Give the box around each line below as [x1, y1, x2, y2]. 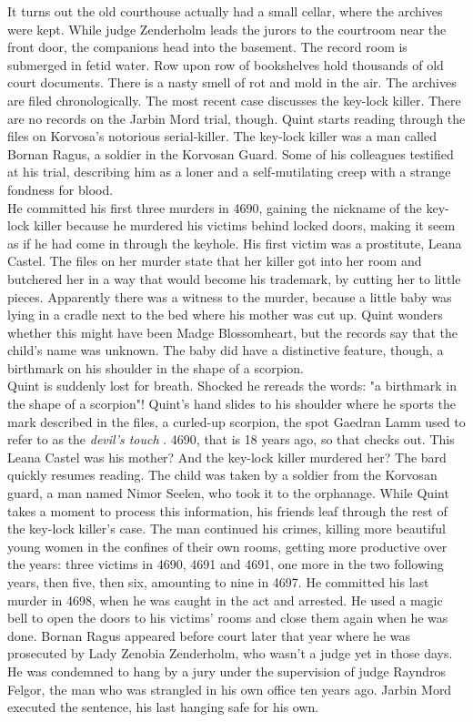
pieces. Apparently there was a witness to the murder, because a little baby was [7, 287, 452, 306]
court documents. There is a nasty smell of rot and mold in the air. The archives [7, 73, 457, 92]
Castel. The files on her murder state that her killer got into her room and [7, 251, 422, 270]
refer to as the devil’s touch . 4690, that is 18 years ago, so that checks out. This [7, 430, 455, 449]
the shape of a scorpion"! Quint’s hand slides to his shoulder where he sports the [7, 394, 456, 413]
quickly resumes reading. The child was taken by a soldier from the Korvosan [7, 465, 438, 484]
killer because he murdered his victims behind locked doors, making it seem [34, 216, 456, 235]
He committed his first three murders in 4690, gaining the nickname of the [7, 198, 422, 217]
